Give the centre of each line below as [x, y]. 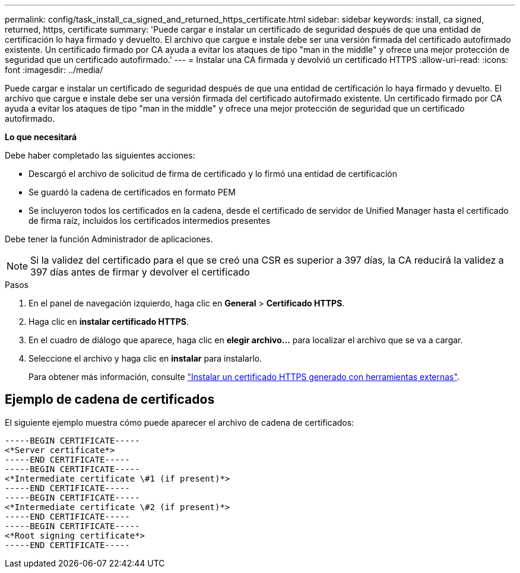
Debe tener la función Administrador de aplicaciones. [109, 239]
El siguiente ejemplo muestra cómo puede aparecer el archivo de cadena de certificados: [180, 422]
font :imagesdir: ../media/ [54, 70]
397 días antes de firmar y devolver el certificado [140, 272]
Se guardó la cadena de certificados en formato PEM [132, 192]
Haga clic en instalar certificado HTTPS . [109, 322]
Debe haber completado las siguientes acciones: [100, 155]
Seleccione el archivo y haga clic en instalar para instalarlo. [145, 358]
